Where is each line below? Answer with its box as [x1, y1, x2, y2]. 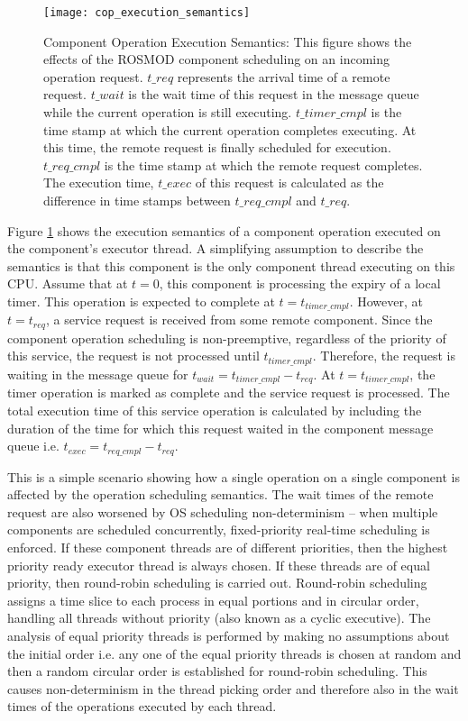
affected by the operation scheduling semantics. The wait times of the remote [7, 485, 434, 504]
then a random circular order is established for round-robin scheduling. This [7, 662, 427, 680]
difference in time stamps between [43, 191, 231, 209]
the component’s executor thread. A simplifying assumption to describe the [7, 239, 424, 258]
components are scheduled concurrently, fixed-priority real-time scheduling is [7, 520, 430, 539]
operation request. [43, 67, 143, 86]
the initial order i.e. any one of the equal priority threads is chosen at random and [7, 643, 462, 662]
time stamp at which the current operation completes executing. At [43, 120, 417, 139]
